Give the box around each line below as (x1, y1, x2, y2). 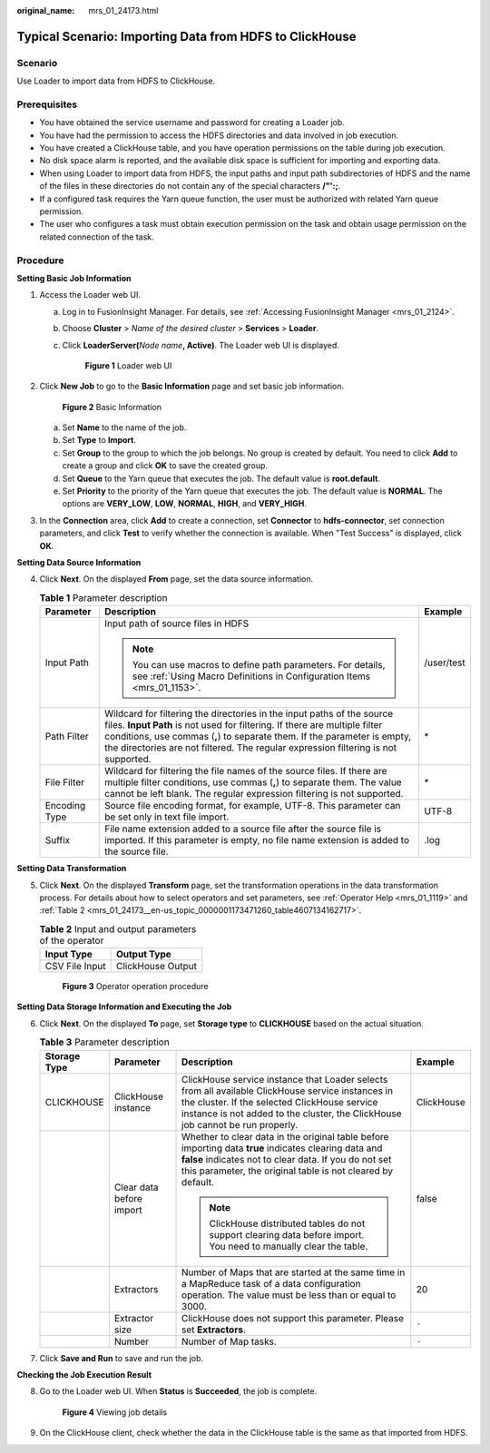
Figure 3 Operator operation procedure (62, 981, 209, 992)
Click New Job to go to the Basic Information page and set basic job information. (39, 381, 345, 392)
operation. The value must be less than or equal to (181, 1289, 397, 1301)
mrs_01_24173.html (88, 5, 159, 15)
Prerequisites (16, 98, 77, 111)
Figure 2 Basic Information (62, 401, 162, 412)
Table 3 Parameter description (39, 1036, 170, 1048)
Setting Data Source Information (16, 556, 142, 567)
